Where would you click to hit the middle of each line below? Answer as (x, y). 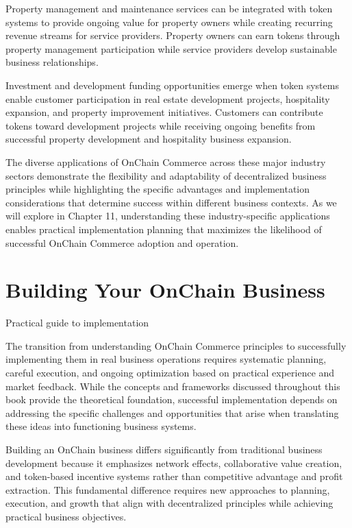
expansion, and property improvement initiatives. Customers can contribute (164, 112)
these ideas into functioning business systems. (101, 426)
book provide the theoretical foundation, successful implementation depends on (172, 399)
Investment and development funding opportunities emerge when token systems (172, 85)
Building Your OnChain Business (165, 290)
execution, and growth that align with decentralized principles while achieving (169, 503)
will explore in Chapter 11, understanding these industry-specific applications (168, 216)
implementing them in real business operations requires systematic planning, (166, 359)
